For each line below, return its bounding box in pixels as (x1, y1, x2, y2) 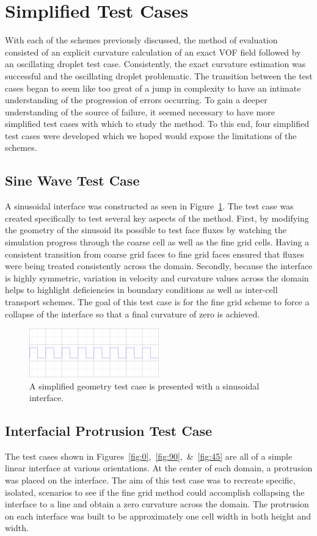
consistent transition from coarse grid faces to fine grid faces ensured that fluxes (5, 247, 304, 260)
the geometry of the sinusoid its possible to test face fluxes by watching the (5, 223, 286, 236)
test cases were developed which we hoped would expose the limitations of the (5, 129, 297, 142)
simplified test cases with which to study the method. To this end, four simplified (5, 117, 309, 130)
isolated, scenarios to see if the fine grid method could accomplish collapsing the (5, 485, 305, 498)
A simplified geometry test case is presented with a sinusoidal (29, 379, 260, 392)
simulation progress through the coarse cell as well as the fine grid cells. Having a (5, 236, 310, 248)
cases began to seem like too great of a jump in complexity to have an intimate (5, 81, 301, 94)
